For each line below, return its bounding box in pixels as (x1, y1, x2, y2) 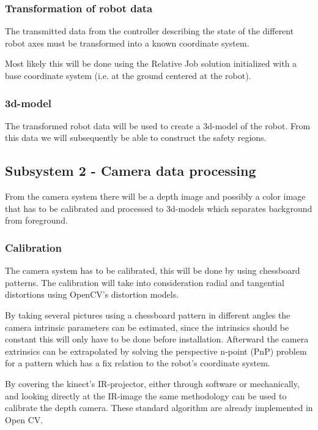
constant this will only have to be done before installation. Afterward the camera (5, 333, 309, 345)
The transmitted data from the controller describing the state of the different (5, 25, 294, 37)
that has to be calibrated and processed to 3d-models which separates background (5, 202, 312, 214)
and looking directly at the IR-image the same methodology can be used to (5, 389, 287, 402)
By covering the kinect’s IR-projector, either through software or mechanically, (5, 377, 300, 390)
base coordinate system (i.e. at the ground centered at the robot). (5, 69, 251, 81)
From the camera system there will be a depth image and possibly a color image (5, 190, 306, 203)
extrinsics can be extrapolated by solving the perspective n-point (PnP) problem (5, 344, 307, 357)
